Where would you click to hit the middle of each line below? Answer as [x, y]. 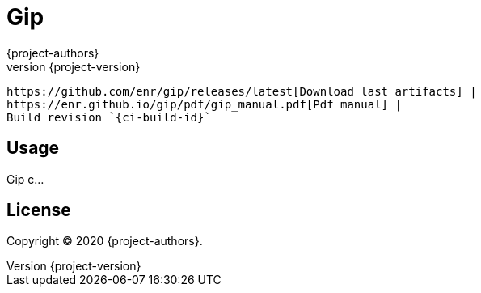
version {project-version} [74, 66]
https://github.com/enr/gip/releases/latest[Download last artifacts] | [242, 91]
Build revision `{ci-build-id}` [109, 117]
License [39, 210]
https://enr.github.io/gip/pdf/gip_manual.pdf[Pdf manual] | [204, 104]
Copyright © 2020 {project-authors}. [105, 241]
